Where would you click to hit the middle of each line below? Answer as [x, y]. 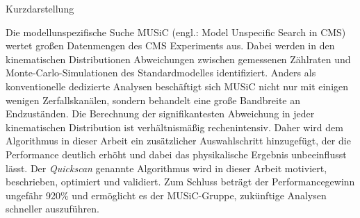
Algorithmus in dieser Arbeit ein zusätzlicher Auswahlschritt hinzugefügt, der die [178, 141]
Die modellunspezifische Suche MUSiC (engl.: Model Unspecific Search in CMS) [176, 32]
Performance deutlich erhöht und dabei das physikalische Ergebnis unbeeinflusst [176, 154]
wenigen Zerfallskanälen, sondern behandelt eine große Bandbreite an [153, 100]
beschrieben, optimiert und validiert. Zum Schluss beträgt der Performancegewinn [180, 182]
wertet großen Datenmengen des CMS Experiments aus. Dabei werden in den [170, 45]
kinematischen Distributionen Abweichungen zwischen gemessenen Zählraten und [178, 59]
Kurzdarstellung [40, 8]
